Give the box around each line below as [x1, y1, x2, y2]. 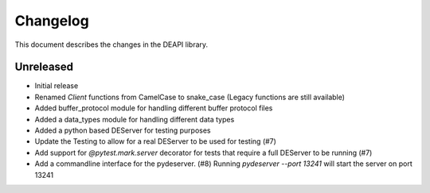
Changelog [14, 12, 89, 29]
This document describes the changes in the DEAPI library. [14, 40, 209, 49]
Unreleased [14, 60, 74, 74]
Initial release [34, 81, 79, 91]
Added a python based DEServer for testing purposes [34, 125, 211, 135]
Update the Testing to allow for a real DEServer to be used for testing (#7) [34, 137, 276, 146]
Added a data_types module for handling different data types [34, 114, 235, 124]
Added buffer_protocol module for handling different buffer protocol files [34, 103, 273, 113]
